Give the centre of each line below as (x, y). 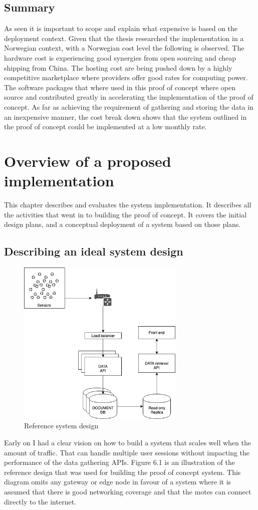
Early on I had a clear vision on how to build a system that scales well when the (127, 442)
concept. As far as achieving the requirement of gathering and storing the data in (129, 106)
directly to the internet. (40, 501)
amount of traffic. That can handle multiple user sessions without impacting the (127, 452)
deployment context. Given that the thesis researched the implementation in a (124, 38)
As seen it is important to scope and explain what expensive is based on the (121, 28)
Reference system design (61, 426)
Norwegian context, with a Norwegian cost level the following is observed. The (124, 48)
